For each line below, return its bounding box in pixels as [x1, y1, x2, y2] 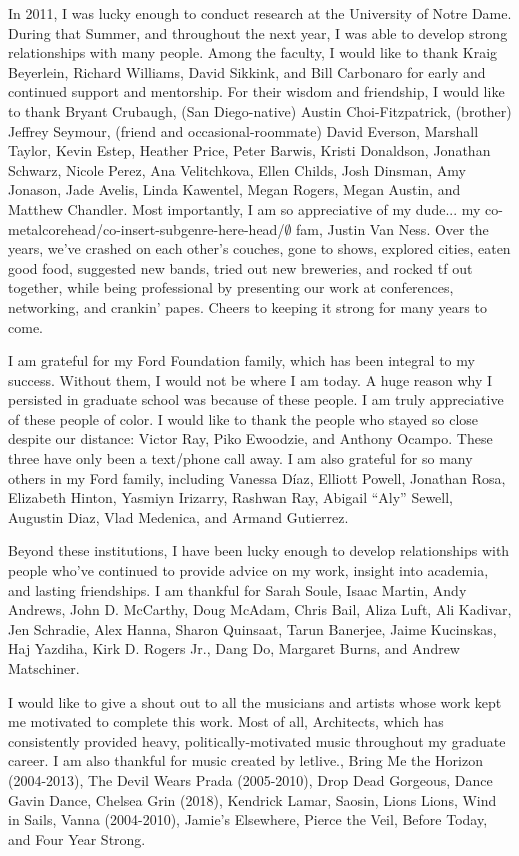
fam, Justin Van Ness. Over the [296, 218, 489, 239]
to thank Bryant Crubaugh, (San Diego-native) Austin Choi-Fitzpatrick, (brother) [8, 100, 512, 121]
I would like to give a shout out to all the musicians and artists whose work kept [8, 691, 502, 712]
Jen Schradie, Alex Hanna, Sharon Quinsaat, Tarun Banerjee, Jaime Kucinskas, [8, 618, 497, 639]
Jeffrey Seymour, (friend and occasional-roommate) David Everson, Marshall [8, 120, 479, 141]
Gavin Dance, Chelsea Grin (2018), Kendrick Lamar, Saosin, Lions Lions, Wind [8, 789, 497, 810]
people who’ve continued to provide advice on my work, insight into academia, [8, 560, 489, 581]
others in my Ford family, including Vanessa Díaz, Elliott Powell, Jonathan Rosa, [8, 467, 506, 488]
